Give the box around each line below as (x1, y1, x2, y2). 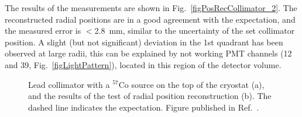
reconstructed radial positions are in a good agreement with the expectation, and (5, 13, 296, 25)
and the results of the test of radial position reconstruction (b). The (28, 90, 272, 102)
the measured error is (5, 24, 81, 37)
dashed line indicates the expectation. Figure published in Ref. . (28, 101, 259, 113)
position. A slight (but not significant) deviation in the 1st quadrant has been (5, 36, 283, 48)
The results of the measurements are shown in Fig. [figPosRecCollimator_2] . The (5, 2, 297, 13)
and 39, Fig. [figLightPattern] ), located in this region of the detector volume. (5, 58, 282, 70)
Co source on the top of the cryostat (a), (118, 78, 265, 90)
